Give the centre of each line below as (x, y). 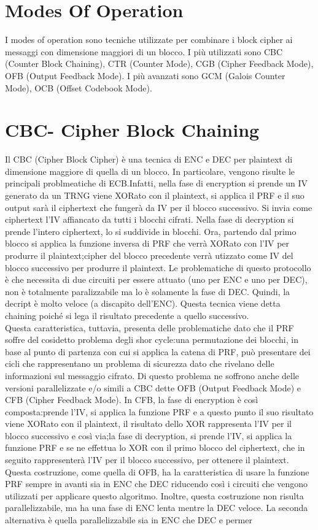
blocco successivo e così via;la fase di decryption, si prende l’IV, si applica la (149, 435)
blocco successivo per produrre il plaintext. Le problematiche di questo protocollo (158, 267)
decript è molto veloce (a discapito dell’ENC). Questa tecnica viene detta (143, 303)
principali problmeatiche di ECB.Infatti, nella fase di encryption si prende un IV (157, 183)
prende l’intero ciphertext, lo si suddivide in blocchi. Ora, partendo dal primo (151, 231)
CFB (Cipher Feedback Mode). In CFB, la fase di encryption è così (132, 400)
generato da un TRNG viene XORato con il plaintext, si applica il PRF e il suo (155, 195)
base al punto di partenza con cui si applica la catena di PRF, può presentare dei (158, 351)
